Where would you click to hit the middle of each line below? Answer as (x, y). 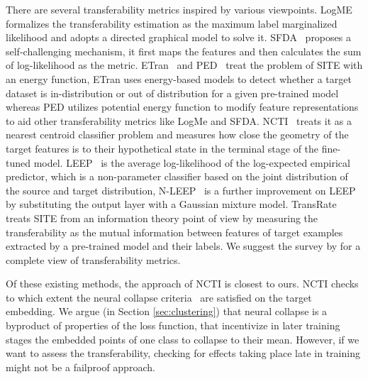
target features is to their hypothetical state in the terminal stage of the (162, 148)
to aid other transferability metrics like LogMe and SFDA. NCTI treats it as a (179, 120)
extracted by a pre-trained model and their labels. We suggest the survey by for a (183, 246)
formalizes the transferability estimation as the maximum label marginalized (172, 23)
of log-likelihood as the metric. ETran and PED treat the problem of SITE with (184, 65)
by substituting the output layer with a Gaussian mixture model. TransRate (171, 204)
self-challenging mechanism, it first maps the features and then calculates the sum (184, 51)
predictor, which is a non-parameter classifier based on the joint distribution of (177, 176)
